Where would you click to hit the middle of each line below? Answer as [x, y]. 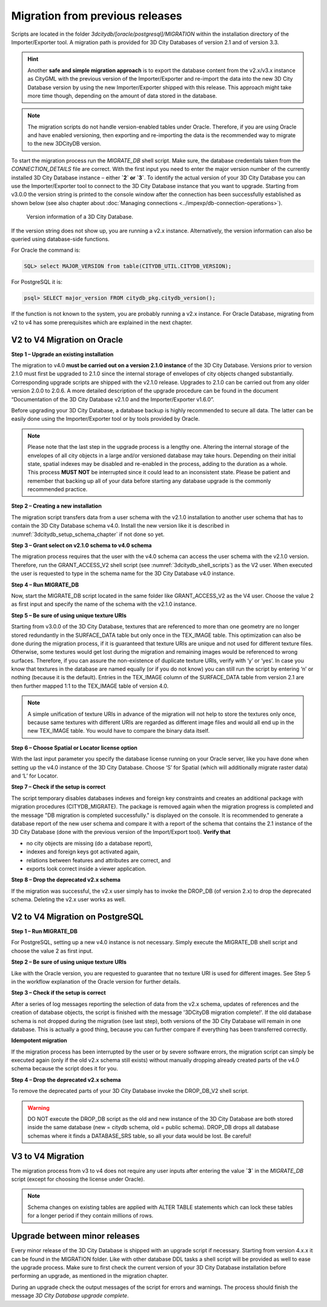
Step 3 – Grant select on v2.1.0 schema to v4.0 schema [81, 545]
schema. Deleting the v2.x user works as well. [68, 899]
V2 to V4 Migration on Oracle [67, 340]
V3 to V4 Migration [48, 1156]
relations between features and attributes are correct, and [98, 860]
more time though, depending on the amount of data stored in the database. [122, 96]
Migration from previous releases [97, 16]
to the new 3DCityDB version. [64, 144]
